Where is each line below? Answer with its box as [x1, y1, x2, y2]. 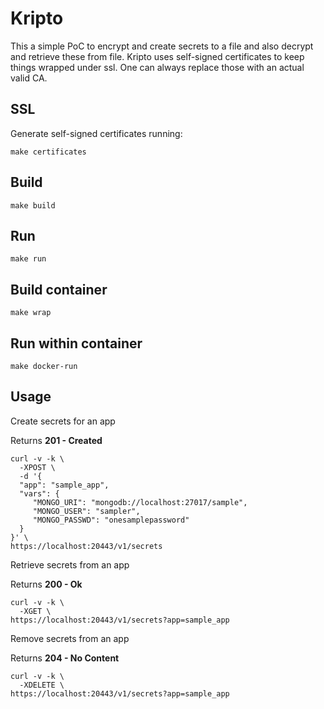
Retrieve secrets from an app [10, 558, 130, 571]
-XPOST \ [19, 462, 56, 472]
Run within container [10, 335, 143, 352]
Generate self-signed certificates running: [10, 127, 183, 139]
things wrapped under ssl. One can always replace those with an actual [10, 61, 305, 73]
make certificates [10, 147, 87, 157]
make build [10, 200, 56, 211]
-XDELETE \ [19, 680, 65, 690]
